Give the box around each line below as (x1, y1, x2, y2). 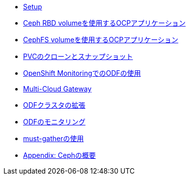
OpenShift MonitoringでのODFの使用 (23, 69, 141, 77)
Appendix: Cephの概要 (23, 151, 96, 159)
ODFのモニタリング (23, 118, 86, 126)
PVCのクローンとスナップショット (23, 52, 133, 60)
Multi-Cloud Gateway (23, 85, 92, 93)
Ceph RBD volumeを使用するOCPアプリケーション (23, 19, 186, 27)
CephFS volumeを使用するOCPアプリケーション (23, 35, 179, 44)
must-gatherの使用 (23, 134, 84, 143)
